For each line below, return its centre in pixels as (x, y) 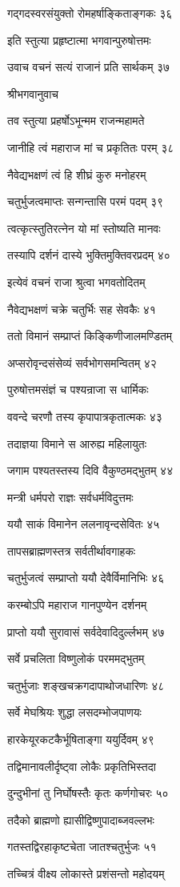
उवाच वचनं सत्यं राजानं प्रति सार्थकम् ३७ (89, 67)
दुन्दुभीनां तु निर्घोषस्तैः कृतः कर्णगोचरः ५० (88, 793)
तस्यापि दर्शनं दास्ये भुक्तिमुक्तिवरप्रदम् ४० (89, 255)
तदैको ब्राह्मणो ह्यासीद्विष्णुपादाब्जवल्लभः (81, 819)
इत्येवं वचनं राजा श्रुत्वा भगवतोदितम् (76, 281)
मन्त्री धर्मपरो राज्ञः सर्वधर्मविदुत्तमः (70, 497)
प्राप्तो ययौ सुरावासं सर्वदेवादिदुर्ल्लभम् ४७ (86, 631)
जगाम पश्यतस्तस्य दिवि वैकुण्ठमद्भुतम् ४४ (90, 470)
